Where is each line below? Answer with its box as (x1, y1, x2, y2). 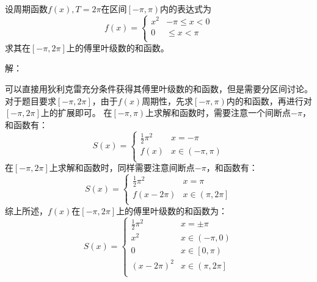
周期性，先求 (142, 94, 194, 107)
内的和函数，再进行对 (226, 94, 312, 107)
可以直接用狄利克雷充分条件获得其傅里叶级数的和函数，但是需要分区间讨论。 (5, 82, 313, 95)
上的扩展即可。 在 (40, 106, 112, 119)
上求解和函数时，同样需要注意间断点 (49, 161, 195, 174)
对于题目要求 (5, 94, 56, 107)
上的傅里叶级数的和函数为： (116, 204, 228, 217)
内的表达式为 (160, 2, 212, 15)
